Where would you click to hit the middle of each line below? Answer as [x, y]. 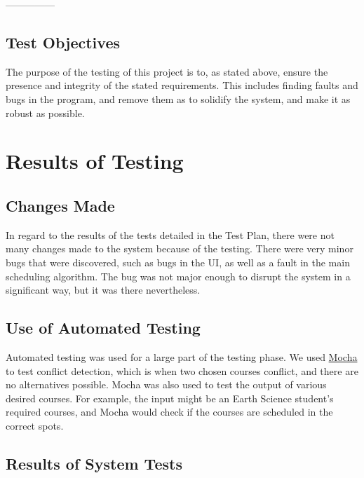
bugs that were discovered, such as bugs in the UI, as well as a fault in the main [178, 262]
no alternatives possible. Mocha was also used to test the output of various [166, 384]
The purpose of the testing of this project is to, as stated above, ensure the [167, 71]
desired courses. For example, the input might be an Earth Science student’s [170, 398]
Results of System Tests [94, 463]
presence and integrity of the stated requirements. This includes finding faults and [182, 85]
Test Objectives [63, 42]
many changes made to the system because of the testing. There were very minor [180, 248]
